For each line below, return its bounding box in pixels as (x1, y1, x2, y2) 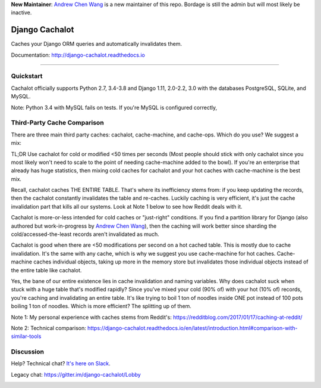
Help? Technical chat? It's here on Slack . (11, 360, 111, 367)
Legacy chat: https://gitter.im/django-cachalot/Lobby (11, 371, 141, 378)
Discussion (11, 347, 45, 356)
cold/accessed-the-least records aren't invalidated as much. (11, 231, 160, 238)
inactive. (11, 9, 32, 16)
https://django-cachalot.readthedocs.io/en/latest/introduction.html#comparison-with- (87, 324, 298, 331)
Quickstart (11, 72, 43, 80)
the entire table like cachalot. (11, 266, 82, 274)
